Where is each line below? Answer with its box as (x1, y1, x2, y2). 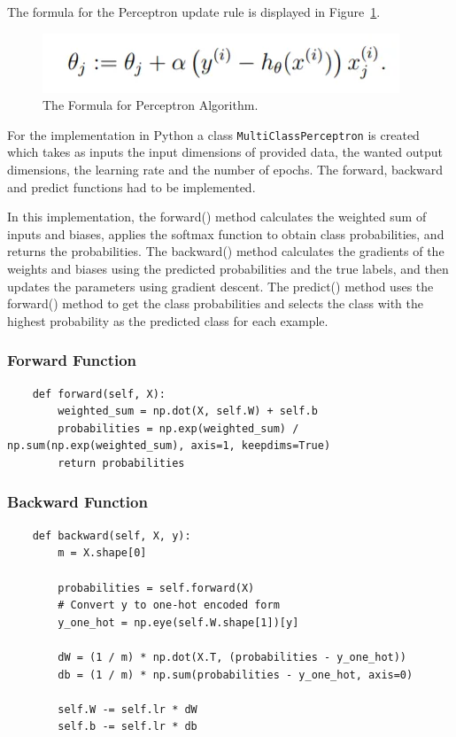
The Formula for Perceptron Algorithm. (43, 96, 259, 114)
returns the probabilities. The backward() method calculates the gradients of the (7, 242, 444, 260)
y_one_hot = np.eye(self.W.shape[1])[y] (58, 616, 299, 629)
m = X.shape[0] (58, 547, 147, 560)
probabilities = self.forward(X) (58, 581, 255, 594)
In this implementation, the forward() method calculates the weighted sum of (7, 207, 427, 226)
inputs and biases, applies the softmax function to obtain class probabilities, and (7, 224, 444, 243)
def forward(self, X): (32, 387, 166, 400)
